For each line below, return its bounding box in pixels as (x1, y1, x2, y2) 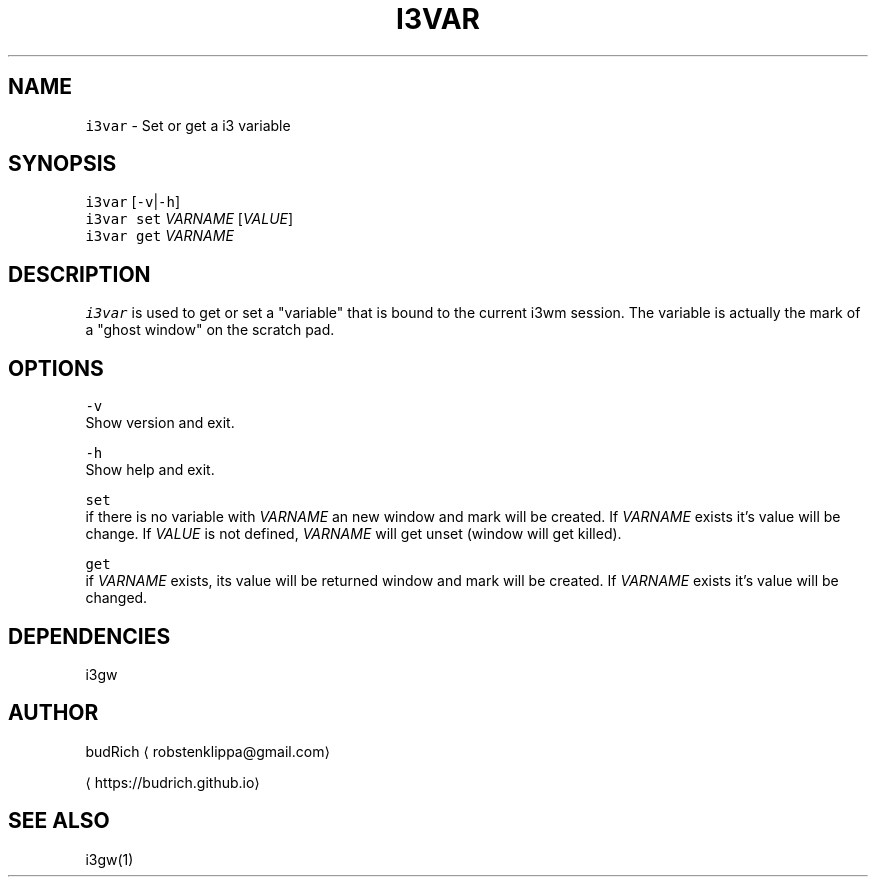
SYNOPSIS (8, 151, 117, 177)
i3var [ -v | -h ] (85, 193, 181, 211)
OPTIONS (8, 355, 104, 381)
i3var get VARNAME (85, 227, 234, 245)
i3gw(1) (85, 850, 134, 868)
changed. (85, 589, 148, 607)
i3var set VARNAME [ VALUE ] (85, 210, 294, 228)
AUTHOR (8, 700, 99, 726)
